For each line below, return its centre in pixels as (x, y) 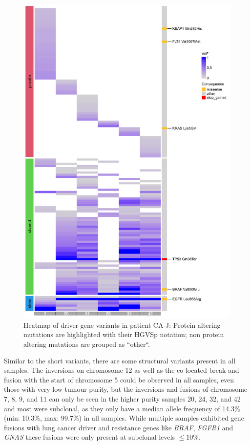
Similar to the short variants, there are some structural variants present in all (120, 360)
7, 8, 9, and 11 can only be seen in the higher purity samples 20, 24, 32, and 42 (122, 398)
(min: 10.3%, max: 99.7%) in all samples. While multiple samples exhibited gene (124, 418)
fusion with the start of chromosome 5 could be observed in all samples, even (119, 379)
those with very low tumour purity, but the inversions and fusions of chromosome (126, 389)
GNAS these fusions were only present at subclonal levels (89, 437)
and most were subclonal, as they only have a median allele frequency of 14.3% (122, 408)
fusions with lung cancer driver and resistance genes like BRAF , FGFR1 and (119, 427)
